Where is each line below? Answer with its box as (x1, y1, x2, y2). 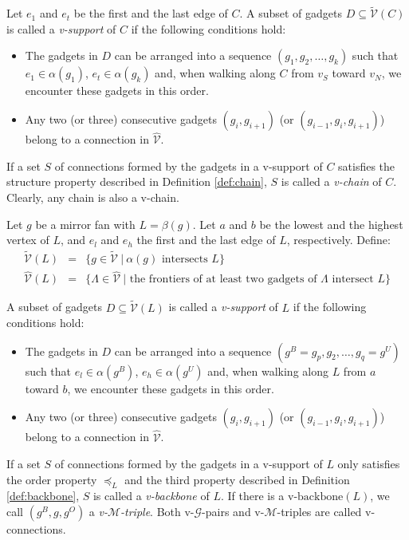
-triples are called (277, 503, 362, 520)
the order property (6, 471, 97, 487)
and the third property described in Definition (124, 471, 350, 487)
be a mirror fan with (35, 215, 136, 232)
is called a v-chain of (281, 173, 382, 190)
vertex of (6, 231, 49, 248)
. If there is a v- (220, 487, 298, 504)
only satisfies (337, 455, 400, 472)
